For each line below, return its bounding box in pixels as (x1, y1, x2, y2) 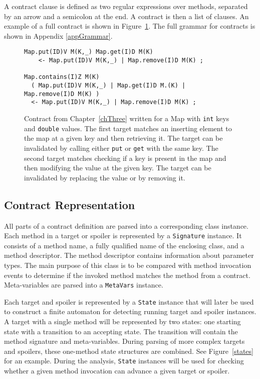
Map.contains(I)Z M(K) (24, 73, 100, 81)
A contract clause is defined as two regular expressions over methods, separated (4, 1, 248, 11)
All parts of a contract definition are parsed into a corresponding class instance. (4, 220, 248, 231)
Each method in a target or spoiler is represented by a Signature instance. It (4, 230, 242, 241)
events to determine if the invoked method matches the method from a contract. (4, 269, 250, 280)
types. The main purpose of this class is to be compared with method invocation (4, 259, 251, 270)
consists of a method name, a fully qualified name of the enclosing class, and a (4, 240, 244, 250)
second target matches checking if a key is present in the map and (24, 152, 226, 163)
